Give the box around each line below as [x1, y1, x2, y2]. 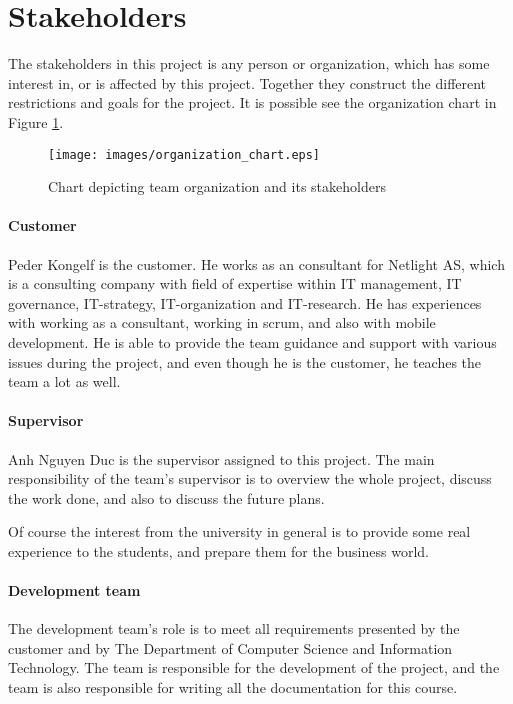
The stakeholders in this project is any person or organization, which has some [8, 53, 490, 74]
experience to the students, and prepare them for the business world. [8, 540, 429, 561]
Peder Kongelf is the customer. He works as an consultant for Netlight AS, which [8, 253, 505, 274]
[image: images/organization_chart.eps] [48, 147, 321, 162]
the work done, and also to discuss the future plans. [8, 487, 325, 508]
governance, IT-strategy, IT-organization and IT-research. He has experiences [8, 292, 482, 313]
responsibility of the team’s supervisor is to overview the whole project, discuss [8, 468, 492, 489]
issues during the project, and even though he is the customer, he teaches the [8, 351, 482, 372]
